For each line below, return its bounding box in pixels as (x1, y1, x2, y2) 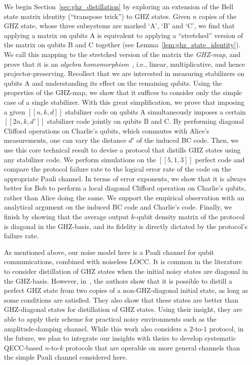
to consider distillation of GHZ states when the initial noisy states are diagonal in (4, 266, 248, 276)
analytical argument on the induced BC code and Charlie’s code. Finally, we (4, 202, 232, 212)
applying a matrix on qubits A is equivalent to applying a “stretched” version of (4, 30, 243, 40)
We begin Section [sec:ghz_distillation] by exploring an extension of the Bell (4, 1, 233, 11)
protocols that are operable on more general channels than (65, 342, 240, 352)
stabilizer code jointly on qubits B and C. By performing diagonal (47, 116, 244, 126)
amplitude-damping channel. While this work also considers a (4, 323, 188, 333)
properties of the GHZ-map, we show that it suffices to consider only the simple (4, 87, 242, 97)
